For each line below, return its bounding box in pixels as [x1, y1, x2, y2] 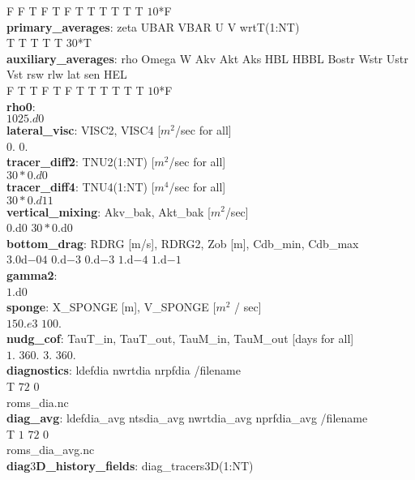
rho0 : [6, 97, 36, 114]
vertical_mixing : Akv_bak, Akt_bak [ [6, 203, 211, 220]
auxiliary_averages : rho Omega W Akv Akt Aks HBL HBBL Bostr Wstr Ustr [6, 49, 409, 66]
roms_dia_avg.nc [6, 441, 95, 458]
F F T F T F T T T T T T [6, 2, 143, 19]
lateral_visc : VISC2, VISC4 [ [6, 122, 161, 139]
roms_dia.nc [6, 393, 69, 410]
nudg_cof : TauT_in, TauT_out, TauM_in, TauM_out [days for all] [6, 330, 354, 347]
